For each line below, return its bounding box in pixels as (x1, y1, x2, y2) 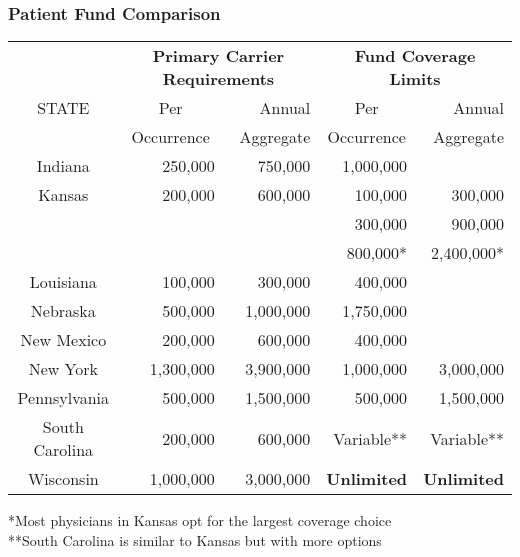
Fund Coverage (354, 44, 476, 68)
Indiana (36, 154, 90, 178)
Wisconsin (27, 467, 99, 491)
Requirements (162, 67, 275, 91)
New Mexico (20, 328, 107, 352)
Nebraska (30, 299, 96, 323)
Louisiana (29, 270, 97, 294)
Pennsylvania (17, 386, 110, 410)
